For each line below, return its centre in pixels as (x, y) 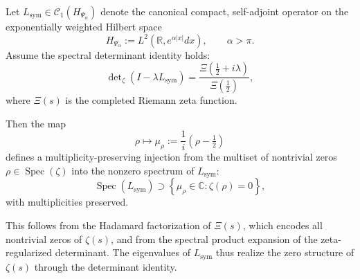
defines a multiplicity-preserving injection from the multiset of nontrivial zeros (171, 157)
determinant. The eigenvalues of (123, 252)
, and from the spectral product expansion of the (214, 238)
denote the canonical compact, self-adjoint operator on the (225, 11)
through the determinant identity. (106, 266)
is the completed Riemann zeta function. (151, 100)
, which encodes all (282, 225)
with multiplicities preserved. (67, 202)
